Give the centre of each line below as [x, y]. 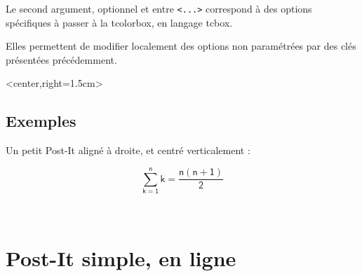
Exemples [41, 121]
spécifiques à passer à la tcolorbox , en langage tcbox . [119, 22]
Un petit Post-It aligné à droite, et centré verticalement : [128, 150]
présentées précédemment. [61, 59]
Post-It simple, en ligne [121, 257]
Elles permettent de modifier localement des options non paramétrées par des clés [181, 46]
